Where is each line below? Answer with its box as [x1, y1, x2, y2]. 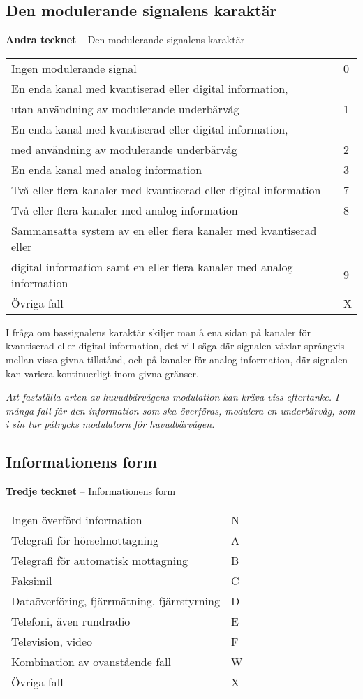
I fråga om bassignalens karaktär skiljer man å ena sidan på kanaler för [6, 324, 311, 339]
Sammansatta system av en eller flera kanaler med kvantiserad [11, 222, 317, 238]
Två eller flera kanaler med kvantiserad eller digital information [11, 181, 321, 198]
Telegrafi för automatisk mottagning [11, 552, 188, 568]
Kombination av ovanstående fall [11, 653, 171, 670]
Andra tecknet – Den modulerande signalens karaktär [6, 32, 245, 47]
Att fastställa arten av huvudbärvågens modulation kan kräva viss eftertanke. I [6, 389, 339, 404]
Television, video [11, 633, 93, 649]
